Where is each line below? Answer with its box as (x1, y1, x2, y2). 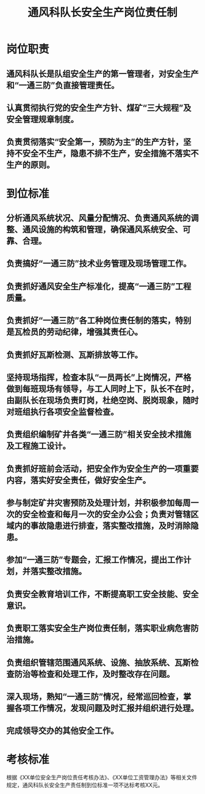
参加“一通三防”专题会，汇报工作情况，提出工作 (6, 555, 184, 565)
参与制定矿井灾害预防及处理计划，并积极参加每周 (6, 498, 191, 508)
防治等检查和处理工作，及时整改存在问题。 (14, 669, 175, 679)
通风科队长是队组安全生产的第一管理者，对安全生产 (6, 69, 199, 79)
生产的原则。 (6, 160, 55, 170)
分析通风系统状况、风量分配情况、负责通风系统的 (6, 212, 191, 223)
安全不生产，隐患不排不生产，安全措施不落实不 (22, 148, 199, 159)
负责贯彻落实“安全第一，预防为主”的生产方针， (6, 137, 184, 147)
